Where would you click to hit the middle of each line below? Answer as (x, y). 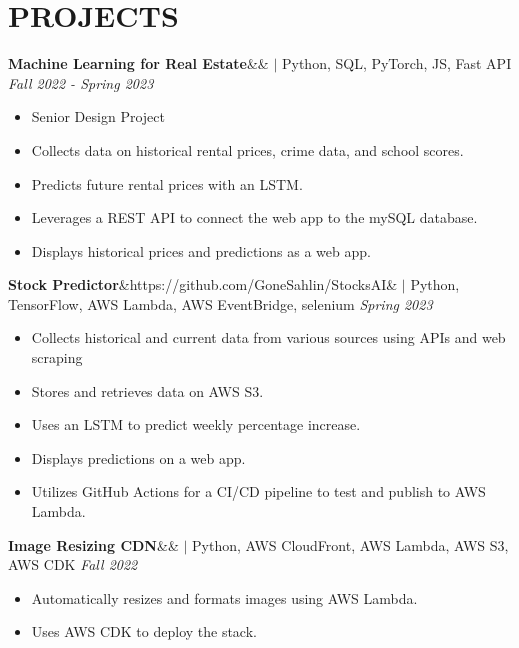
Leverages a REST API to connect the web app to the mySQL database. (254, 217)
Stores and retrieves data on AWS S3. (147, 390)
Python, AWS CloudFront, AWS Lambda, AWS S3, (350, 544)
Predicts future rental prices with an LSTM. (167, 183)
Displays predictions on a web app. (138, 457)
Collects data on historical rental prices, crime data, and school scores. (247, 149)
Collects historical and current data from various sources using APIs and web (268, 337)
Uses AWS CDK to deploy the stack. (144, 631)
